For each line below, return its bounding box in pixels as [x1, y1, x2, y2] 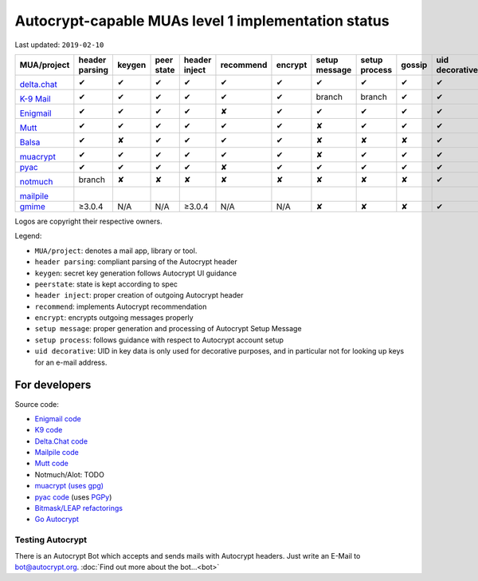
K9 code [34, 425, 63, 435]
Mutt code [34, 459, 69, 468]
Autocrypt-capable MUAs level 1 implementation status [14, 12, 390, 30]
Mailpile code [34, 448, 79, 457]
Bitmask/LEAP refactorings [34, 504, 123, 513]
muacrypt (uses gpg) [34, 481, 104, 491]
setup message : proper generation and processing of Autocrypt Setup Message [34, 324, 302, 334]
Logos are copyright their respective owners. [14, 216, 163, 226]
